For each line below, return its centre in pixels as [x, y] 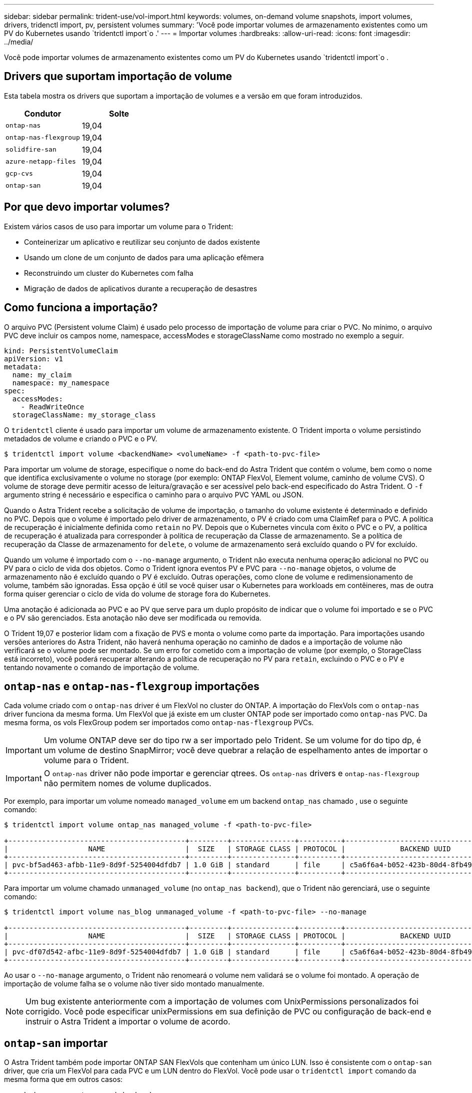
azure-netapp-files [41, 162]
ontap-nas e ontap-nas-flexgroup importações [132, 686]
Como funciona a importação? [81, 308]
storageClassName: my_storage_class [84, 415]
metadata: [23, 367]
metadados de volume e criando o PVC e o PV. [81, 438]
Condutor [43, 113]
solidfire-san [31, 150]
